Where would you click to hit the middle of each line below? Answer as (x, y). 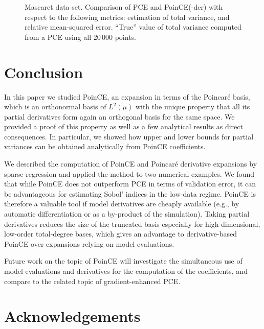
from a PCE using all (58, 37)
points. (125, 37)
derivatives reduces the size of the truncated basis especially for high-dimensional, (132, 224)
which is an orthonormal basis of (55, 107)
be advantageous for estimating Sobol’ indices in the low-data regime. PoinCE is (130, 193)
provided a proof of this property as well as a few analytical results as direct (124, 126)
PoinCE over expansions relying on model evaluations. (89, 243)
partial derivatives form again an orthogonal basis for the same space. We (119, 116)
